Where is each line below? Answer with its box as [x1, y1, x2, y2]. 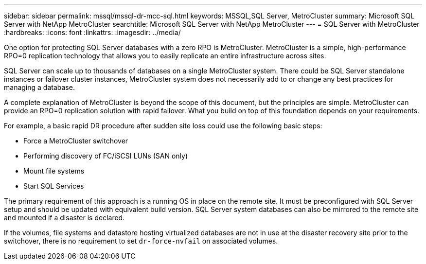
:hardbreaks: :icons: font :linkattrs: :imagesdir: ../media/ [4, 28, 181, 36]
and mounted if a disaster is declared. [4, 213, 125, 222]
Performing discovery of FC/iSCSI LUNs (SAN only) [23, 152, 188, 160]
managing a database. [4, 83, 75, 91]
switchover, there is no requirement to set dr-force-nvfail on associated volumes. [4, 237, 278, 245]
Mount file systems [23, 167, 85, 175]
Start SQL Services [23, 182, 84, 190]
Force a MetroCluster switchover [23, 137, 128, 145]
